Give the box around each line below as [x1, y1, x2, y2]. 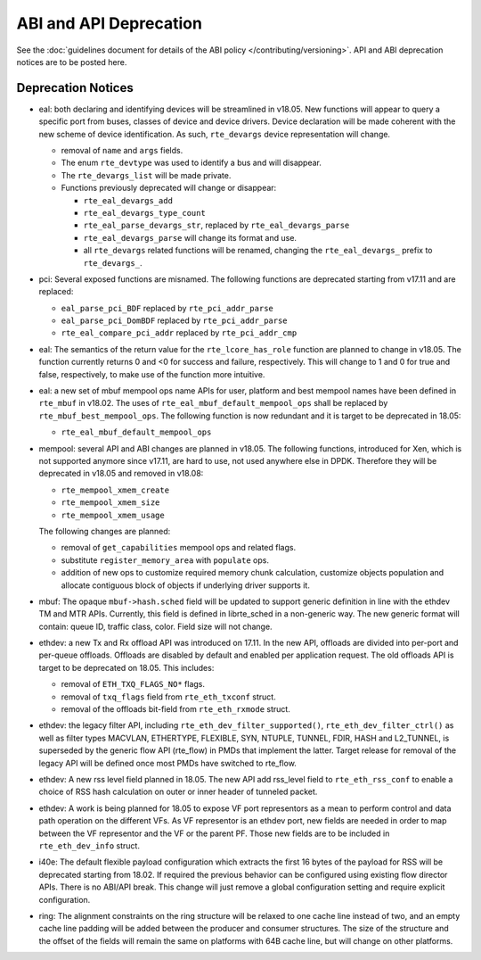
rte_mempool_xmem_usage [61, 509, 165, 520]
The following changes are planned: [38, 526, 171, 536]
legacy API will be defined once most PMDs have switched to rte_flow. [38, 757, 298, 768]
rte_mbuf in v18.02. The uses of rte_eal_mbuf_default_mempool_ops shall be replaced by [38, 398, 388, 409]
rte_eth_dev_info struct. [38, 840, 140, 851]
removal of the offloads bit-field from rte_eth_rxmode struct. [61, 704, 291, 715]
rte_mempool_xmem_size [61, 498, 160, 508]
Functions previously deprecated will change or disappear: [61, 183, 277, 194]
